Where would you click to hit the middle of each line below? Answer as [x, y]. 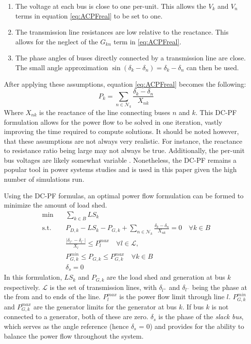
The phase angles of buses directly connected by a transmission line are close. [131, 58]
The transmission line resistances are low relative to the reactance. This [122, 32]
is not [220, 306]
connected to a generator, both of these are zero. [76, 316]
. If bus [193, 306]
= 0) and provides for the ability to [191, 326]
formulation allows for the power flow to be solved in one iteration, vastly [113, 122]
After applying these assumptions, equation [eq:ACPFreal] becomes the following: [125, 84]
